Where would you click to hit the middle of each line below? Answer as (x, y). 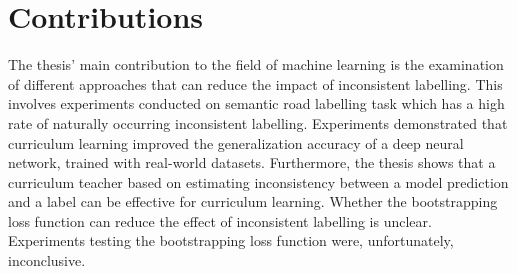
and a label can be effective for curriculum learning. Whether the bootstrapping (253, 201)
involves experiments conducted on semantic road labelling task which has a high (256, 103)
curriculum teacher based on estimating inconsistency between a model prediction (258, 181)
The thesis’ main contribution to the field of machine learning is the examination (256, 64)
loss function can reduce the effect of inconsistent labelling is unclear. (220, 220)
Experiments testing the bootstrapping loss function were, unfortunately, (231, 240)
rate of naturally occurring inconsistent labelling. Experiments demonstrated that (258, 122)
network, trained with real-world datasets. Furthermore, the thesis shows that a (252, 162)
